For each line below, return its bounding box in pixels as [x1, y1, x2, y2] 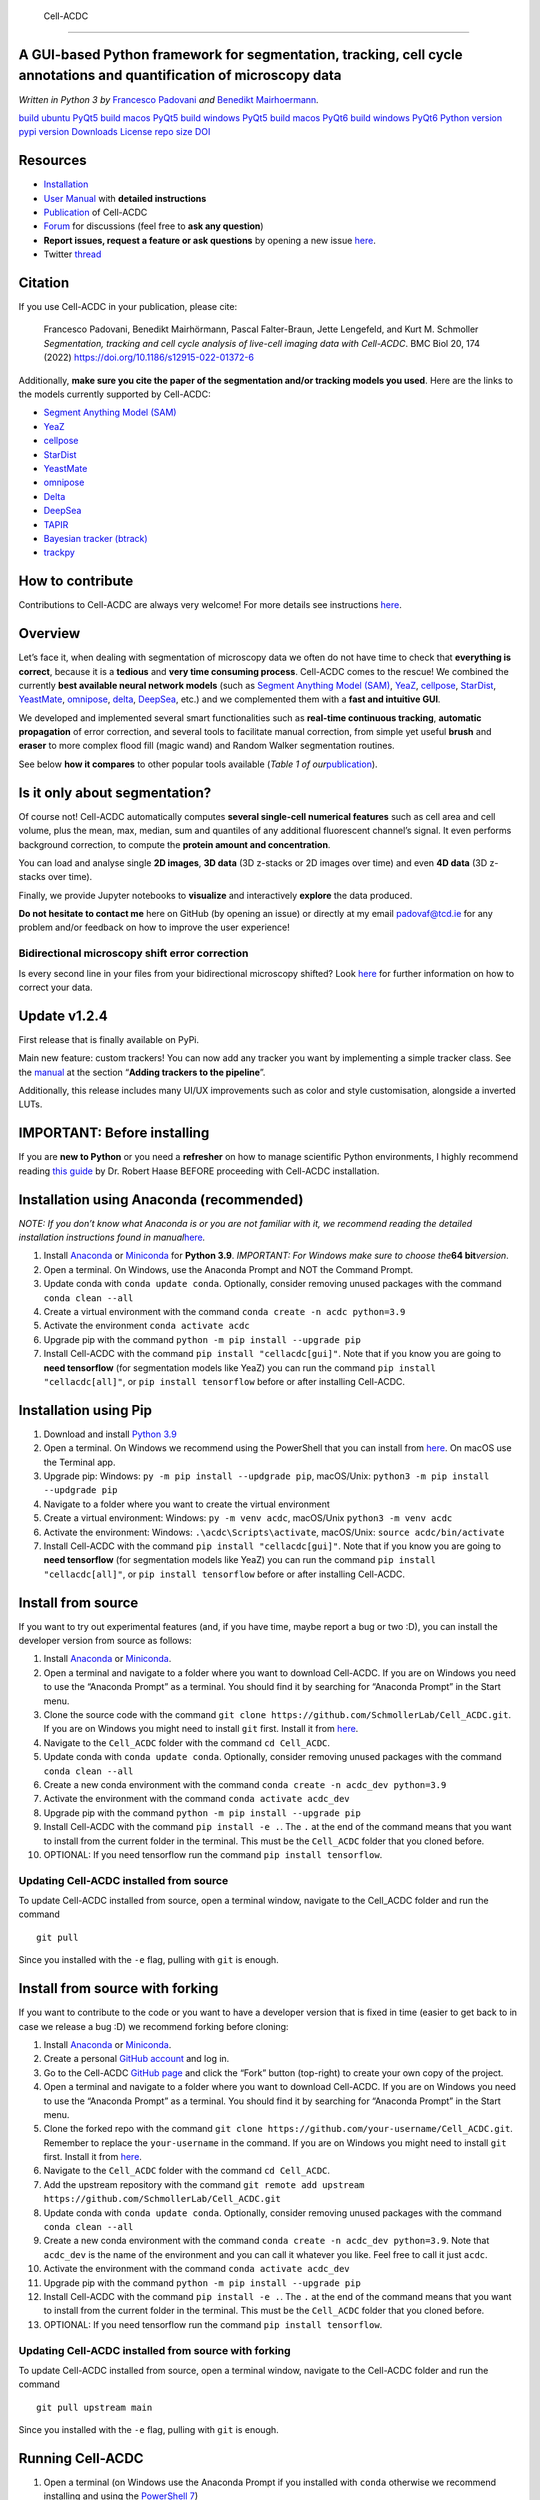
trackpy [43, 546, 75, 559]
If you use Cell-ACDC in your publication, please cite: [18, 301, 238, 313]
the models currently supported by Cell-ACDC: [18, 388, 211, 400]
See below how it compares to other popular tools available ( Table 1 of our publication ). [18, 758, 379, 770]
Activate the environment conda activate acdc [43, 1320, 250, 1332]
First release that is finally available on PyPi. [18, 1033, 200, 1045]
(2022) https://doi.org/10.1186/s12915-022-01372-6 [43, 351, 255, 364]
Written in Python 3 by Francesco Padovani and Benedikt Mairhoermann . [18, 93, 319, 105]
